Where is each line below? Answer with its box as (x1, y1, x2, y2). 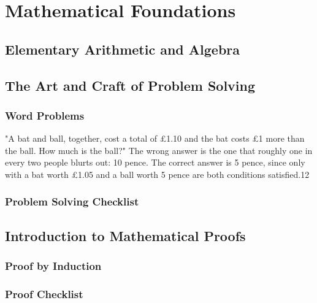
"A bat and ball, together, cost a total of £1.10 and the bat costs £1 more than (5, 132, 305, 145)
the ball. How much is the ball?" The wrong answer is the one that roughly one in (5, 144, 313, 156)
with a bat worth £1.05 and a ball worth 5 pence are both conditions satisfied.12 (5, 167, 310, 180)
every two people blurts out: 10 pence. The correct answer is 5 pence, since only (5, 156, 305, 169)
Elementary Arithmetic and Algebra (5, 39, 240, 58)
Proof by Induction (5, 258, 102, 274)
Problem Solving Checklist (5, 194, 139, 209)
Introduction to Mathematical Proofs (5, 226, 246, 245)
